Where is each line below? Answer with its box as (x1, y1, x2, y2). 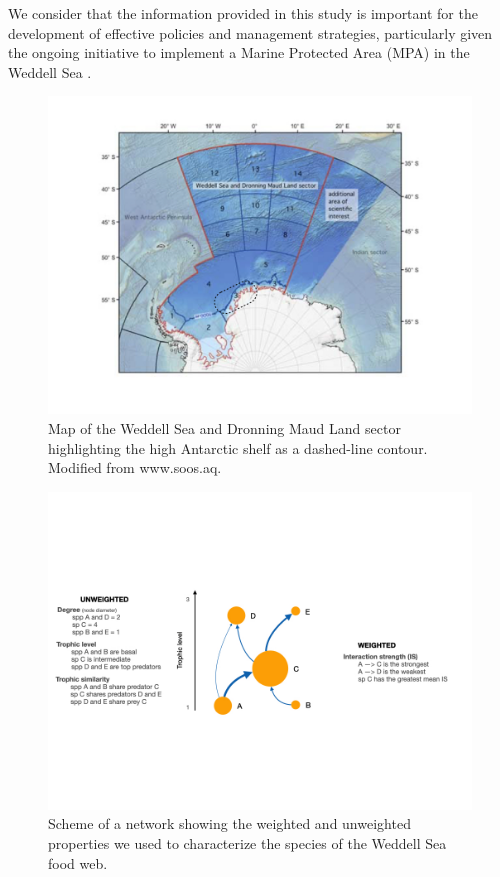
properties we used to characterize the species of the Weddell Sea (48, 832, 447, 853)
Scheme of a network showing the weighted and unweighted (48, 813, 411, 834)
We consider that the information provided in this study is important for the (8, 3, 478, 23)
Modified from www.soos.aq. (48, 457, 222, 478)
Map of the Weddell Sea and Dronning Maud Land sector (48, 417, 401, 438)
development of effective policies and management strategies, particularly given (8, 22, 493, 43)
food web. (48, 852, 108, 873)
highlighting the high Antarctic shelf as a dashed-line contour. (48, 437, 428, 458)
